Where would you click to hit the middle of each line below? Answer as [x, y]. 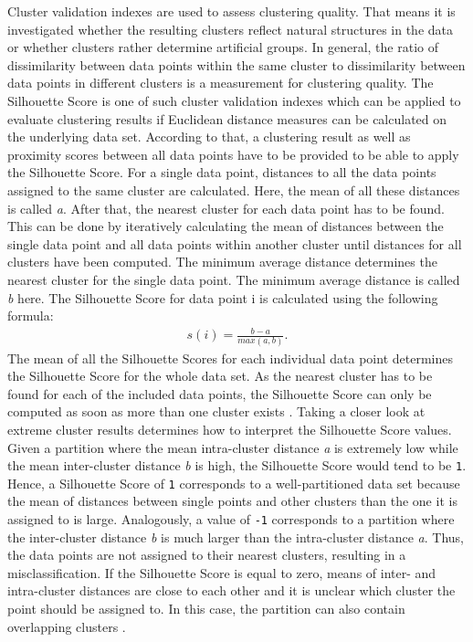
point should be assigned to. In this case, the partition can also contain [206, 609]
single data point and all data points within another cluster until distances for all [235, 243]
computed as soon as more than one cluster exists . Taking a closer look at [216, 411]
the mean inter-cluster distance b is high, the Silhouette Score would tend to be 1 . [237, 465]
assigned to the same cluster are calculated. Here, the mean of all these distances [234, 189]
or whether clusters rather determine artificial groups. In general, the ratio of [223, 47]
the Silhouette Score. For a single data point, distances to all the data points [222, 172]
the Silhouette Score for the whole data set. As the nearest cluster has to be [220, 376]
